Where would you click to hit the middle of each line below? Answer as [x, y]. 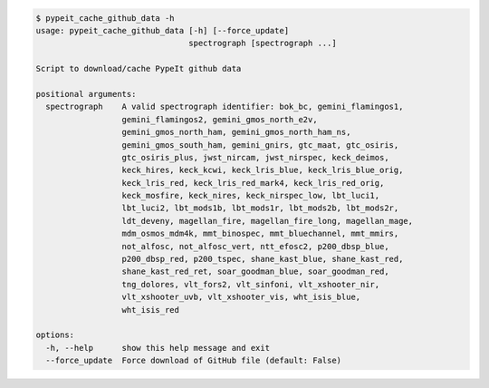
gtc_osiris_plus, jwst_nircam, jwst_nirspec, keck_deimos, [255, 157]
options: [55, 335]
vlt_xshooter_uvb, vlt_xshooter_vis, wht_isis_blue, [241, 297]
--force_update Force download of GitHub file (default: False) [194, 361]
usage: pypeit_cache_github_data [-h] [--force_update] [163, 30]
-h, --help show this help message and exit [158, 348]
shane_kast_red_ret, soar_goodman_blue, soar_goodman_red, [255, 272]
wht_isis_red [151, 310]
